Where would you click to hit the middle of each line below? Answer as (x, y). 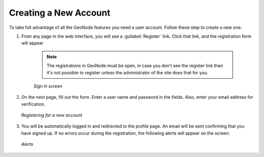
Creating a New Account (60, 13)
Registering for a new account (52, 115)
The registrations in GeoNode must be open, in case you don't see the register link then (135, 66)
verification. (33, 104)
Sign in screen (48, 86)
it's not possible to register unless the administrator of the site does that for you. (127, 72)
